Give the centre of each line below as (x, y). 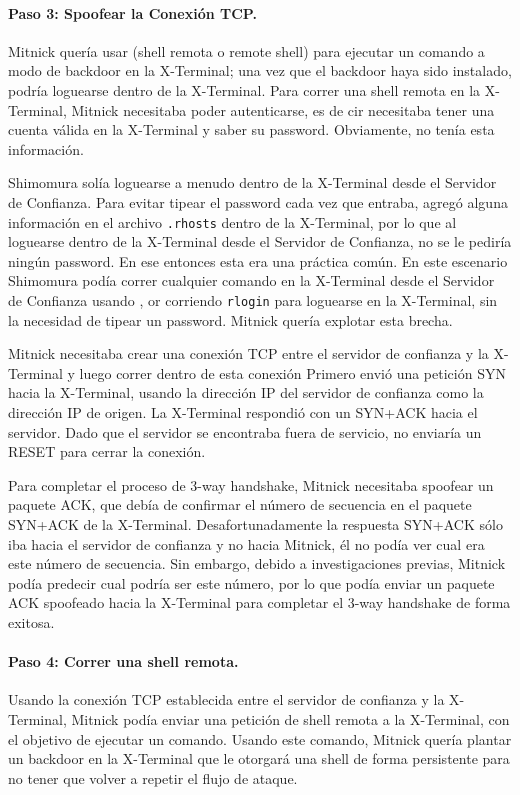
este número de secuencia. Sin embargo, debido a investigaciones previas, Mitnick (257, 563)
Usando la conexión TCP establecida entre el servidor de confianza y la (226, 699)
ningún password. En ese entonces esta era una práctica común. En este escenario (258, 260)
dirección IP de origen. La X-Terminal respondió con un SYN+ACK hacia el (243, 412)
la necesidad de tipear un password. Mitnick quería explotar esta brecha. (230, 319)
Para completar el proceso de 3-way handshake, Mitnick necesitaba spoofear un (251, 484)
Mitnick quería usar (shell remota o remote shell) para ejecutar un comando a (246, 50)
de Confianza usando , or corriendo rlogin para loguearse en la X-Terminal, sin (253, 299)
